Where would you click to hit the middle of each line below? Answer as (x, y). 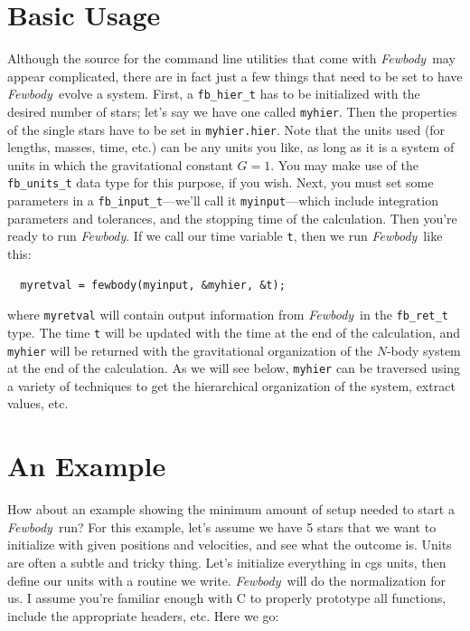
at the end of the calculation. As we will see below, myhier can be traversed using (234, 368)
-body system (423, 350)
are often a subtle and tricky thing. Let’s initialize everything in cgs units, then (227, 562)
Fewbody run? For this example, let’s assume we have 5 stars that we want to (222, 526)
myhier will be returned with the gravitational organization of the (190, 350)
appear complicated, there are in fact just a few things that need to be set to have (235, 76)
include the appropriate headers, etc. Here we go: (143, 615)
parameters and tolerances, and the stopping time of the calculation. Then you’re (232, 218)
